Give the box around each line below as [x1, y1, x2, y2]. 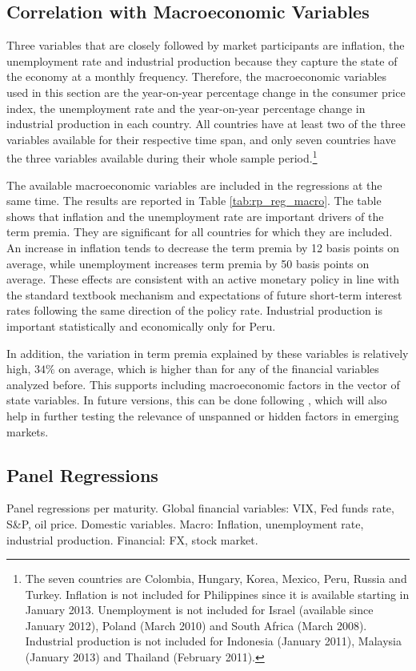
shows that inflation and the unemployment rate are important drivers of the [6, 207, 384, 224]
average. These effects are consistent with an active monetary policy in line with [6, 271, 400, 287]
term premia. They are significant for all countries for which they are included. [6, 223, 393, 240]
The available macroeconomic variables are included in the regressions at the [6, 176, 382, 193]
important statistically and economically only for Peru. [6, 317, 276, 334]
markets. [6, 423, 49, 440]
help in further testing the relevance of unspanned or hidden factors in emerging [6, 407, 399, 424]
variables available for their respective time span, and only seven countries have [6, 131, 396, 147]
